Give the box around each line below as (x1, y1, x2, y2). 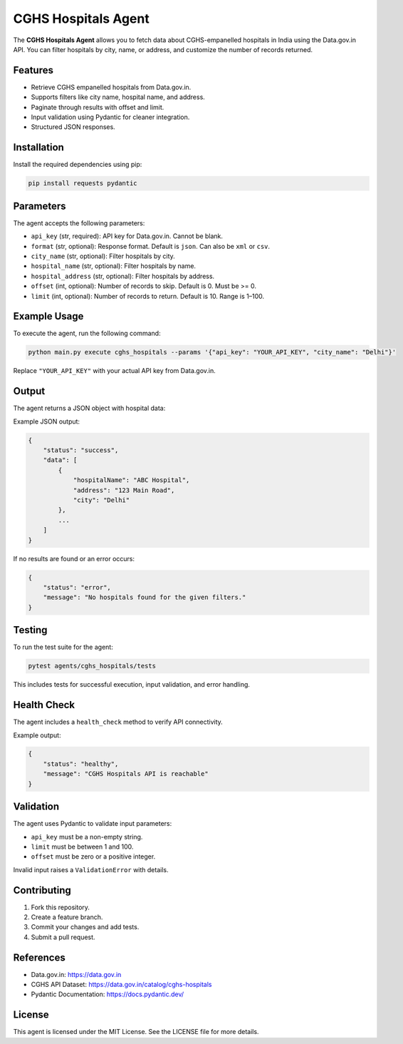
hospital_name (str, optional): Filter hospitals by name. (31, 262, 196, 270)
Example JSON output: (13, 417, 80, 426)
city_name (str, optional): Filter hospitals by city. (31, 252, 176, 260)
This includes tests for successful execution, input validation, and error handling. (13, 680, 251, 689)
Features (13, 64, 53, 76)
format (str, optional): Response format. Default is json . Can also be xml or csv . (31, 242, 271, 250)
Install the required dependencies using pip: (13, 160, 142, 169)
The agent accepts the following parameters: (13, 218, 145, 227)
